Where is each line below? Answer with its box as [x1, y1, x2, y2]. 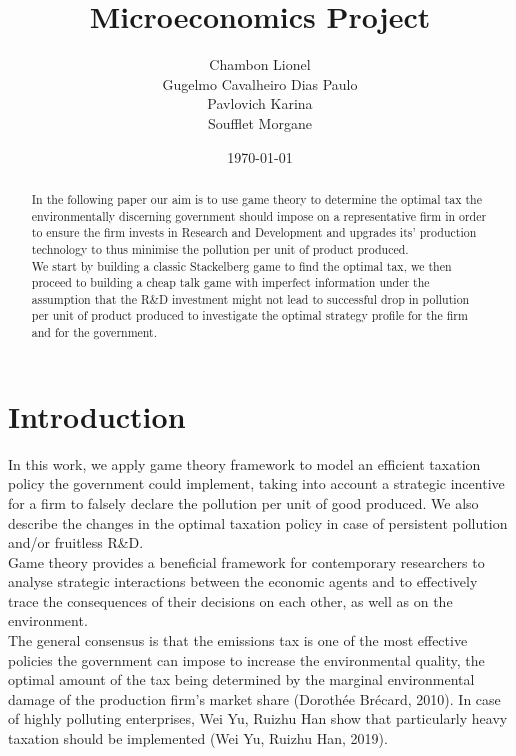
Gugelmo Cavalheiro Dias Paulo [162, 73, 358, 94]
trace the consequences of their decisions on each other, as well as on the [8, 590, 453, 611]
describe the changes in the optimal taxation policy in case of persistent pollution [8, 512, 508, 533]
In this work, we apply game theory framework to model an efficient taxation [8, 453, 481, 474]
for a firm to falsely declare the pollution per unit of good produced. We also [8, 492, 479, 513]
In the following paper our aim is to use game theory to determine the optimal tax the [31, 190, 482, 207]
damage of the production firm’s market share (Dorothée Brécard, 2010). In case [8, 688, 501, 709]
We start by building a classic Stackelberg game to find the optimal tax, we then [31, 257, 452, 274]
